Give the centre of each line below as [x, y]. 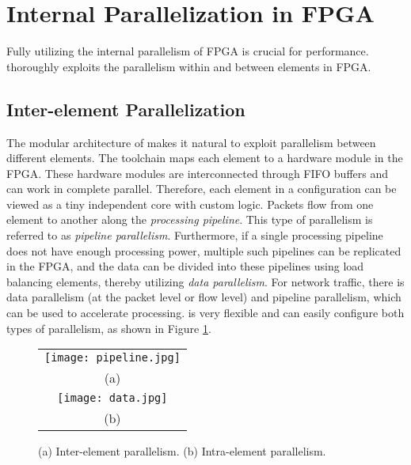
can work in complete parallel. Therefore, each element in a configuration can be [202, 189]
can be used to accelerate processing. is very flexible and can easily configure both [205, 313]
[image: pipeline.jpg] [112, 358]
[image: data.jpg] [112, 398]
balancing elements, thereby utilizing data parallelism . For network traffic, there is [205, 281]
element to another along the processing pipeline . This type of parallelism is [190, 219]
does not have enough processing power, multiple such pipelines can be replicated [204, 250]
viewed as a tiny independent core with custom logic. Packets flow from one [190, 204]
